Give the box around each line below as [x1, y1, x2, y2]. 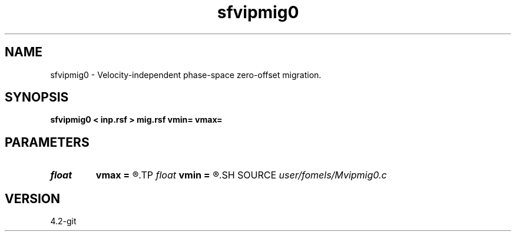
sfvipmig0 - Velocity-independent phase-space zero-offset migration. [50, 69, 322, 80]
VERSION [5, 191, 61, 206]
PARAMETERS [5, 134, 90, 150]
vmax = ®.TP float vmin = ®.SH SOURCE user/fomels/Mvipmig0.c [95, 169, 387, 181]
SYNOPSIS [5, 90, 69, 105]
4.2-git [50, 216, 77, 227]
